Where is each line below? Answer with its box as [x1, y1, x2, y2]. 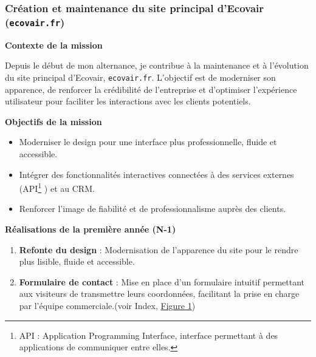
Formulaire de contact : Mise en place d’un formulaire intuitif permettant [19, 275, 305, 288]
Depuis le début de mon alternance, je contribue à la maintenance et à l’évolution [5, 59, 309, 72]
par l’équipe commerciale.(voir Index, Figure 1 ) [19, 299, 196, 311]
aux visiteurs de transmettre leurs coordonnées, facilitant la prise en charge [19, 287, 300, 300]
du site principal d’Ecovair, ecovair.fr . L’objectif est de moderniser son [5, 70, 276, 83]
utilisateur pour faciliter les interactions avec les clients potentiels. [5, 95, 251, 107]
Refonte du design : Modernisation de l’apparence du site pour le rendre [19, 243, 298, 256]
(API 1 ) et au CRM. [19, 180, 95, 194]
